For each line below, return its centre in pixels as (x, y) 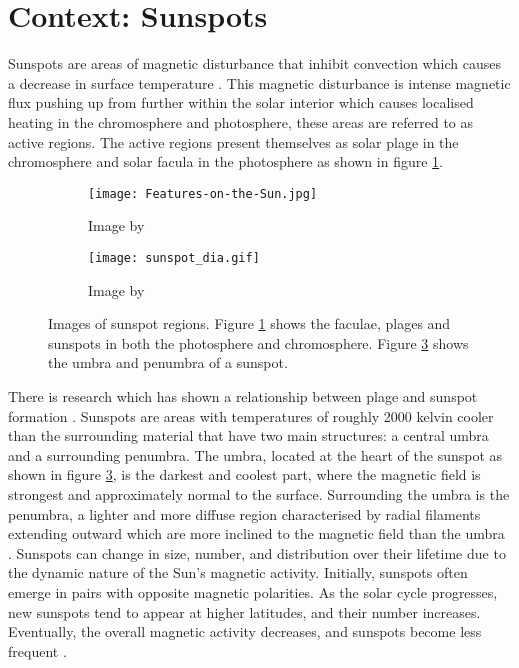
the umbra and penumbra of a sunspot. (168, 362)
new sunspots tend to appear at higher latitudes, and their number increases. (244, 611)
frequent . (37, 650)
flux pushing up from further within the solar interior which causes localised (241, 102)
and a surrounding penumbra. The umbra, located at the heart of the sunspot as (255, 454)
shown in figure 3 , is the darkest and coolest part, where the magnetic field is (244, 474)
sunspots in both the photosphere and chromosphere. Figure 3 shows (258, 342)
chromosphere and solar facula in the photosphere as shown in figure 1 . (225, 161)
